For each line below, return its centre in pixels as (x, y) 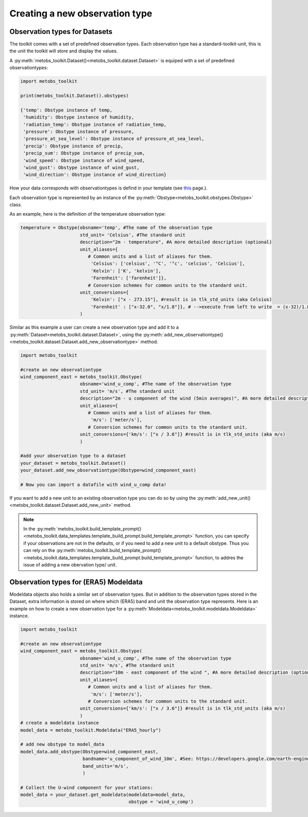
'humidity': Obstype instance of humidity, (79, 117)
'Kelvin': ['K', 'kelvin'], (126, 271)
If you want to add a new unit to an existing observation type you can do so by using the (103, 498)
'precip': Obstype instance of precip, (73, 146)
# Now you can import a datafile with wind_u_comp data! (93, 484)
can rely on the (39, 550)
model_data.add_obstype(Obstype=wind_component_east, (89, 752)
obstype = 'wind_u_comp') (161, 802)
